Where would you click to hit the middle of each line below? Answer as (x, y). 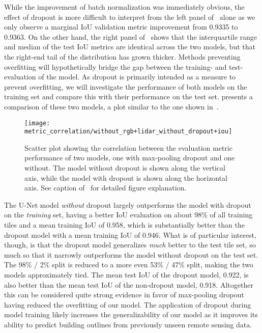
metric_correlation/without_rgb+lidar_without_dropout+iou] (128, 132)
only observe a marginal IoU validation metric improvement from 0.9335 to (121, 27)
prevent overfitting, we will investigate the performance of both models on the (126, 86)
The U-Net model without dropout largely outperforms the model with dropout (128, 204)
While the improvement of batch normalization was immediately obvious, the (124, 7)
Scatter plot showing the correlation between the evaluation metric (128, 147)
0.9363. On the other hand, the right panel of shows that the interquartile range (130, 36)
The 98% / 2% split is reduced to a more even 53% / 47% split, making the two (129, 265)
